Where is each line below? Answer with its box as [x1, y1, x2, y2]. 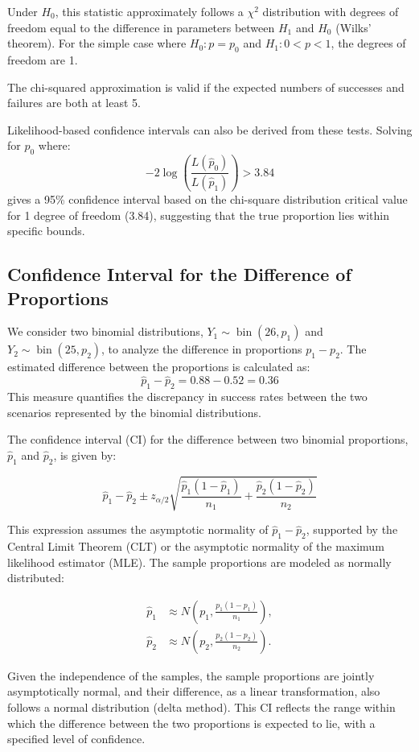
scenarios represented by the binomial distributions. [7, 403, 261, 420]
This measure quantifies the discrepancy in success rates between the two [7, 388, 368, 405]
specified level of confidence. [7, 730, 146, 747]
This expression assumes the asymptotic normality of [7, 521, 269, 538]
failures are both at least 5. [7, 94, 141, 111]
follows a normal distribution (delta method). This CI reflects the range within [7, 699, 396, 716]
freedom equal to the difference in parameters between [7, 19, 275, 35]
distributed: [7, 569, 64, 586]
